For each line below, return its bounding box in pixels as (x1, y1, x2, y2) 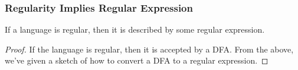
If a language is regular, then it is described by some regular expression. (5, 23, 265, 36)
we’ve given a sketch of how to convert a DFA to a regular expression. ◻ (5, 54, 268, 66)
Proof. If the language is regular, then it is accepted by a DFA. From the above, (5, 43, 294, 55)
